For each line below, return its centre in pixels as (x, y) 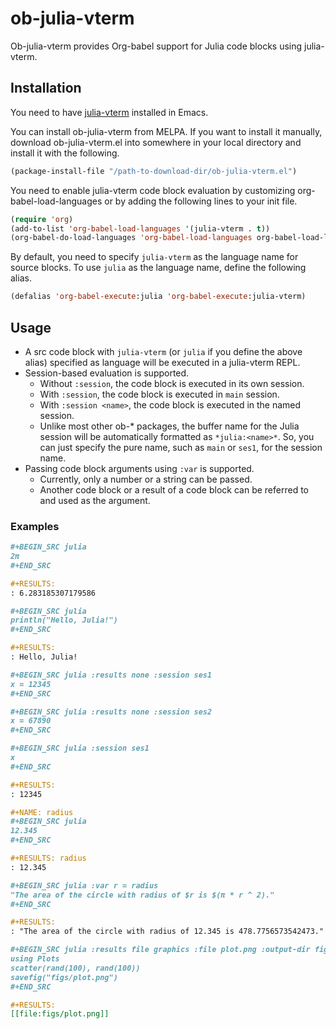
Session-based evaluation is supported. (107, 373)
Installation (46, 88)
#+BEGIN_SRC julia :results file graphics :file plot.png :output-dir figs (171, 950)
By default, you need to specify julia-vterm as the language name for (154, 257)
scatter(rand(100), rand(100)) (75, 968)
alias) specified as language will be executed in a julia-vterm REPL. (162, 362)
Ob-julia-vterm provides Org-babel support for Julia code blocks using (156, 46)
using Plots (35, 959)
